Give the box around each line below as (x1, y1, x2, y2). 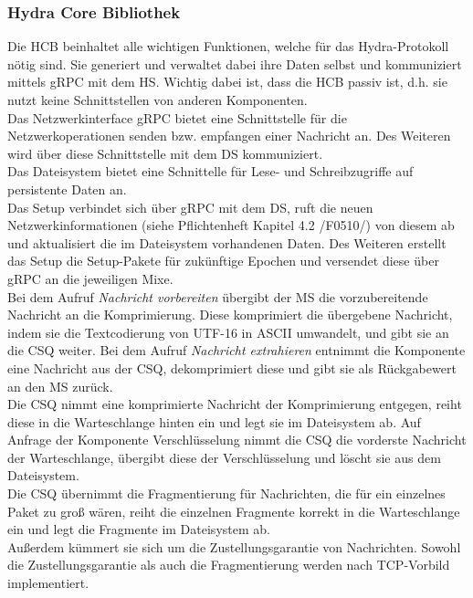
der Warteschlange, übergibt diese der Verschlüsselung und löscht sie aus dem (7, 447, 441, 467)
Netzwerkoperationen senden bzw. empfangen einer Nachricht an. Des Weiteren (7, 126, 451, 145)
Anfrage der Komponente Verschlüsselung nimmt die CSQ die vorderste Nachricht (7, 430, 467, 449)
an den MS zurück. (7, 376, 113, 395)
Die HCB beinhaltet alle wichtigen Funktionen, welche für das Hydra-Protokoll (7, 37, 449, 56)
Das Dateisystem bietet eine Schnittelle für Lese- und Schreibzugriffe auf (7, 162, 414, 181)
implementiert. (7, 573, 89, 593)
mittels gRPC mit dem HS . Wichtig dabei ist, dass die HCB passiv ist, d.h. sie (7, 72, 447, 91)
